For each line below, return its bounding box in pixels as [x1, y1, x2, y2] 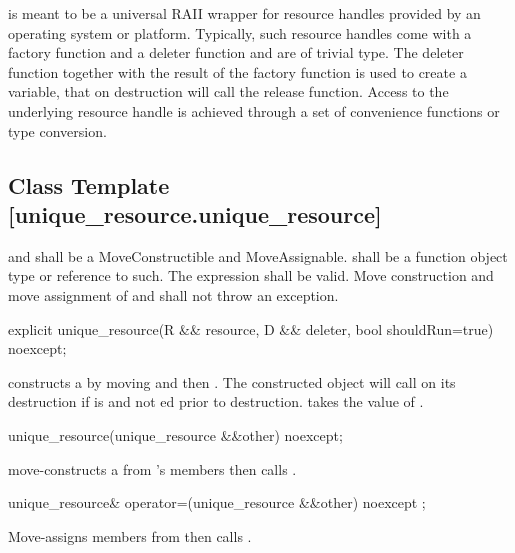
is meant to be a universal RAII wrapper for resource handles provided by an [8, 3, 481, 23]
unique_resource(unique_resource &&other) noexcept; [8, 424, 343, 445]
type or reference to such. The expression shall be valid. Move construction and [8, 265, 494, 286]
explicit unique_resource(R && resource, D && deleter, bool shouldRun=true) [8, 318, 494, 339]
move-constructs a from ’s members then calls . [8, 458, 297, 479]
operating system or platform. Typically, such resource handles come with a [8, 22, 472, 43]
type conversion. [8, 120, 107, 141]
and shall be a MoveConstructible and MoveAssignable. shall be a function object [8, 245, 508, 266]
